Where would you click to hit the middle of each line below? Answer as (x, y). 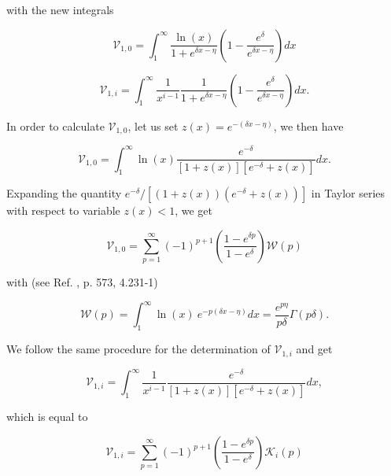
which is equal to (47, 416)
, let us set (153, 125)
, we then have (308, 125)
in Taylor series (348, 193)
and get (314, 349)
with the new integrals (60, 9)
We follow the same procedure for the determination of (138, 349)
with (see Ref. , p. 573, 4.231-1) (82, 282)
